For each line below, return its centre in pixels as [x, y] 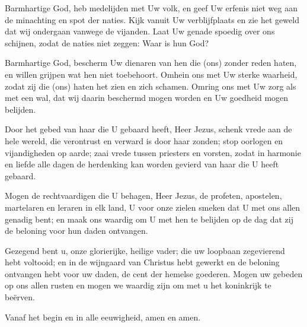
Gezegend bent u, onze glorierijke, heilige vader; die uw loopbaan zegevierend [145, 250]
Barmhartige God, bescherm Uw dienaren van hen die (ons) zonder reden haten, [151, 63]
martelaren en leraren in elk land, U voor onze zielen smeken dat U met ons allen [153, 207]
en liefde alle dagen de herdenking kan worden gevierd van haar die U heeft [142, 164]
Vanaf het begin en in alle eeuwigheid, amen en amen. [103, 317]
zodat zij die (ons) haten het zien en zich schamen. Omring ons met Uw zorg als [151, 86]
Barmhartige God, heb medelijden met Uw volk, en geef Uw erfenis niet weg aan [151, 8]
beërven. [20, 297]
